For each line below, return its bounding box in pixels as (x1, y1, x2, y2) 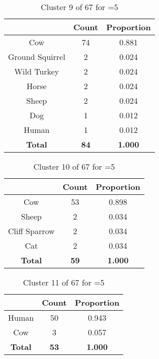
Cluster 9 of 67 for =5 (40, 1, 118, 13)
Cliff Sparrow (8, 225, 55, 237)
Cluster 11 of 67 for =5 (23, 276, 105, 288)
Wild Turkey (14, 65, 59, 77)
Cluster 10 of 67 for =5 (33, 161, 115, 172)
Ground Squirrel (8, 51, 65, 62)
